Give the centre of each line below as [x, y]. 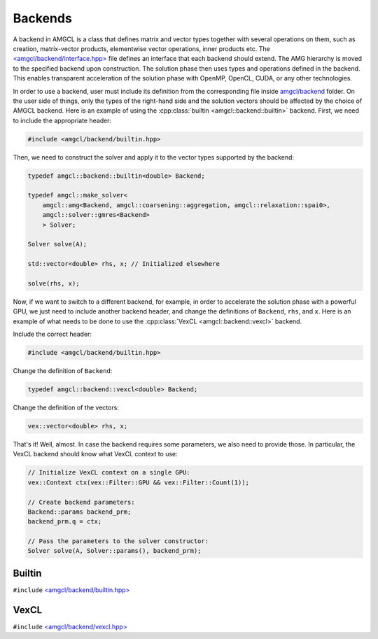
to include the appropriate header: [62, 120]
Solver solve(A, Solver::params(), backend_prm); [114, 551]
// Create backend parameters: [82, 502]
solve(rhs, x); [54, 283]
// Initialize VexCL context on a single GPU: [109, 473]
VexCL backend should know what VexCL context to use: [95, 454]
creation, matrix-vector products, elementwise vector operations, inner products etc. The [142, 48]
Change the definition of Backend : [63, 371]
